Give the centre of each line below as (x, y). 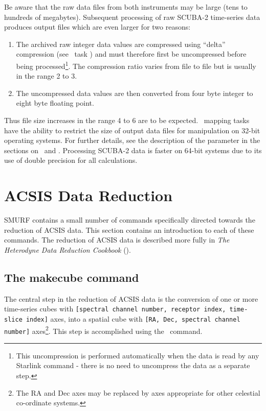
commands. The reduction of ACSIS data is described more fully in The (117, 240)
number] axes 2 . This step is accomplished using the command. (103, 330)
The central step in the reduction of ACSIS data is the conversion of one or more (131, 298)
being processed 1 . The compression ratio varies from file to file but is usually (136, 65)
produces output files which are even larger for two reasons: (97, 27)
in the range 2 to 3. (47, 76)
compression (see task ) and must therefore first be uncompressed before (131, 54)
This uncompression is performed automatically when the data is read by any (138, 355)
